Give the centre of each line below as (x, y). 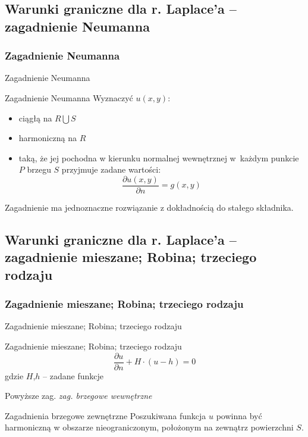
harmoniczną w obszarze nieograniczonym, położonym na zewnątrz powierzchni (149, 427)
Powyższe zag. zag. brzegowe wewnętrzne (78, 396)
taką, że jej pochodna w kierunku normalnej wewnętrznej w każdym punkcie (159, 157)
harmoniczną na (48, 138)
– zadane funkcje (73, 375)
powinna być (239, 415)
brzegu (39, 169)
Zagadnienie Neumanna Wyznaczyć (69, 97)
